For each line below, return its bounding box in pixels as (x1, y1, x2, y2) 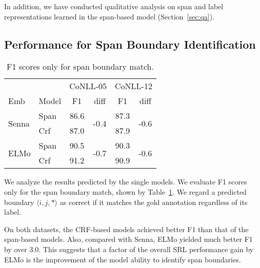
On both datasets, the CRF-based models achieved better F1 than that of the (4, 223, 249, 234)
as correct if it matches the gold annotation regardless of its (59, 196, 248, 207)
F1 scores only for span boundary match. (7, 60, 154, 73)
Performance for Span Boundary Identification (4, 36, 256, 52)
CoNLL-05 (69, 80, 107, 92)
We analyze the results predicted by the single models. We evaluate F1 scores (4, 176, 247, 187)
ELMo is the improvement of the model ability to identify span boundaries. (4, 254, 241, 264)
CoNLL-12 (115, 80, 152, 92)
